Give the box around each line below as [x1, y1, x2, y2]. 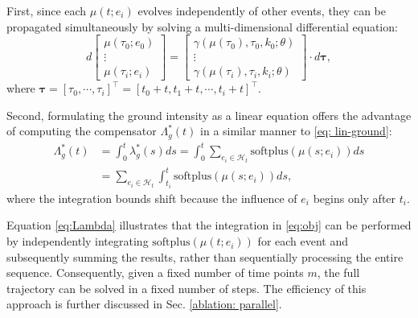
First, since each [6, 2, 87, 19]
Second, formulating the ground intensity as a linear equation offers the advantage [6, 106, 412, 123]
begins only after [313, 189, 396, 206]
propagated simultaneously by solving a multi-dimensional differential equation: [6, 18, 398, 35]
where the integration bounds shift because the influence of [6, 189, 297, 206]
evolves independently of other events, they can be [137, 2, 386, 19]
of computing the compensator [6, 122, 157, 139]
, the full [317, 264, 360, 281]
